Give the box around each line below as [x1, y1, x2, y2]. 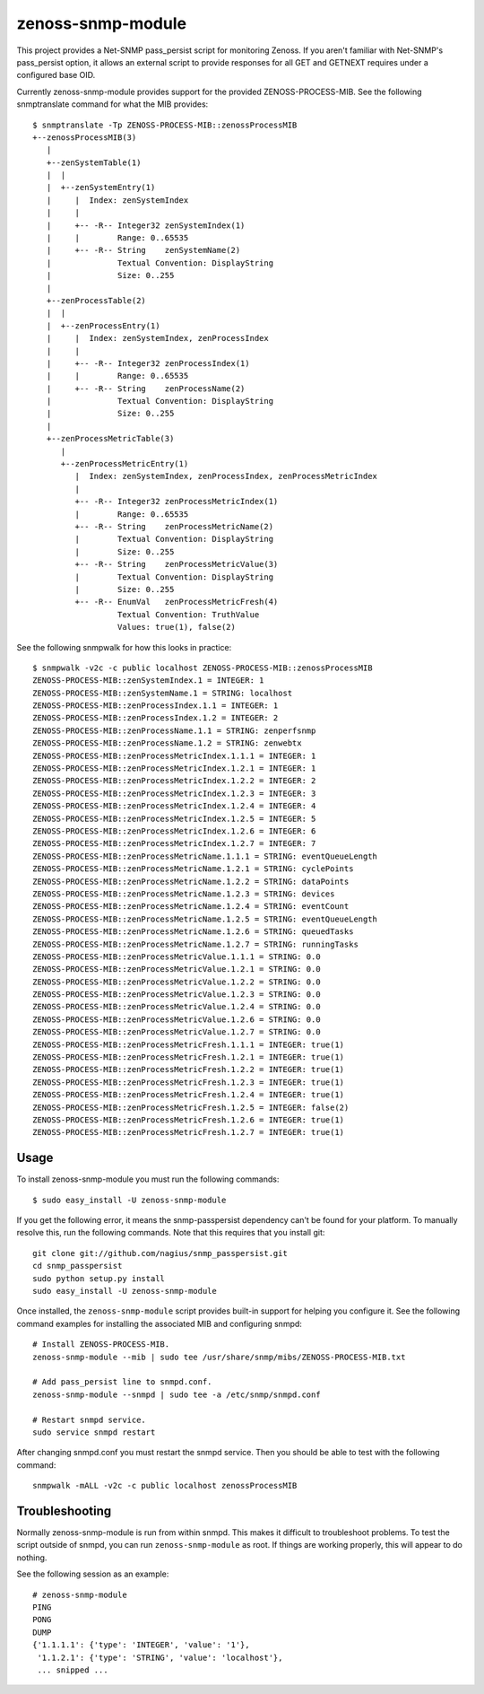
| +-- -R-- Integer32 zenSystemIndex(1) [46, 220, 246, 231]
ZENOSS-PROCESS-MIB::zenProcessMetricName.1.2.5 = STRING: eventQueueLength [32, 913, 378, 924]
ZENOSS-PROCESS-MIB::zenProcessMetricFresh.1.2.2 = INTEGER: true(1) [32, 1064, 345, 1075]
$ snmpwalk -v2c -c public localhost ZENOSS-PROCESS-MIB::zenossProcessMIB [32, 662, 373, 673]
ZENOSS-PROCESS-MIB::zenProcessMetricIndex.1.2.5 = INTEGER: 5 [32, 813, 316, 824]
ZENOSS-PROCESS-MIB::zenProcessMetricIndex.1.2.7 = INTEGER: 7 [32, 839, 316, 849]
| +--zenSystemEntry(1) [46, 182, 156, 193]
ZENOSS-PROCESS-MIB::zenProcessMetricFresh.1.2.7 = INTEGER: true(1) [32, 1127, 345, 1138]
